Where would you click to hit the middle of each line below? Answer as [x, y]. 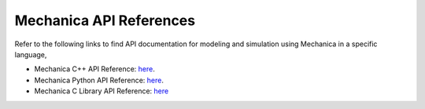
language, [31, 54]
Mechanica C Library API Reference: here [102, 91]
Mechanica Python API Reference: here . [99, 80]
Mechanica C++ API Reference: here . [94, 69]
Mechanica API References [105, 20]
